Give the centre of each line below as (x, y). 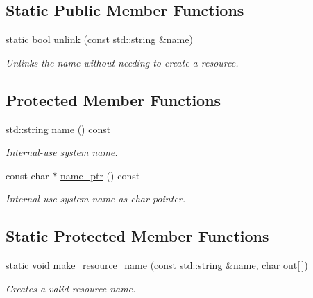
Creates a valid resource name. (71, 288)
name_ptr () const (100, 175)
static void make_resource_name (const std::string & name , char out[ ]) (157, 265)
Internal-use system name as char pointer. (95, 199)
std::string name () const (58, 129)
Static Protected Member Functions (137, 236)
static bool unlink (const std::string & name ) (99, 39)
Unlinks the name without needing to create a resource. (122, 62)
